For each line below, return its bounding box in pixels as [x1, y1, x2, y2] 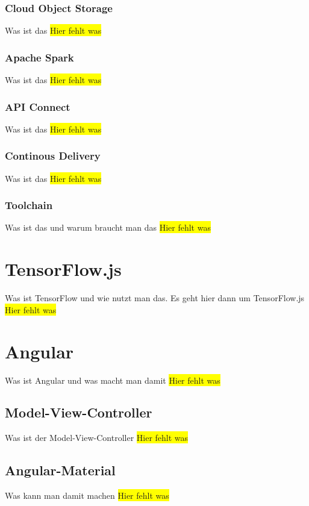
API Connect [5, 99, 70, 114]
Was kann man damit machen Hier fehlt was [5, 489, 169, 502]
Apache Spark [5, 49, 74, 64]
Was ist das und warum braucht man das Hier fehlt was [5, 221, 211, 234]
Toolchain [5, 198, 53, 213]
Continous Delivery [5, 148, 101, 163]
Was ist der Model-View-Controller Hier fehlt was [5, 431, 189, 444]
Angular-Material [5, 461, 116, 479]
